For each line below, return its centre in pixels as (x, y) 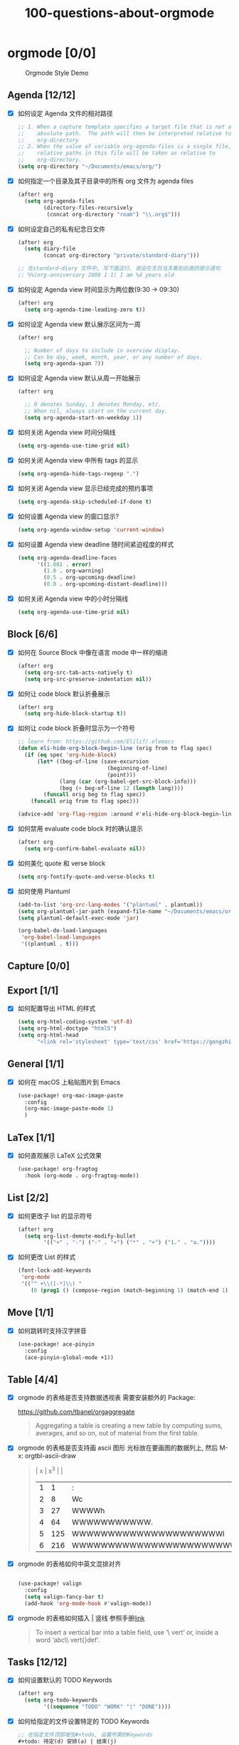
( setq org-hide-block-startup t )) (75, 714)
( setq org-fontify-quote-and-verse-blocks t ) (86, 877)
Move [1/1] (31, 1313)
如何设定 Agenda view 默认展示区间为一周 (79, 324)
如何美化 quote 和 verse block (61, 863)
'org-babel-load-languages (61, 937)
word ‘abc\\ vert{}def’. (68, 1640)
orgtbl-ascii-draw (51, 1456)
